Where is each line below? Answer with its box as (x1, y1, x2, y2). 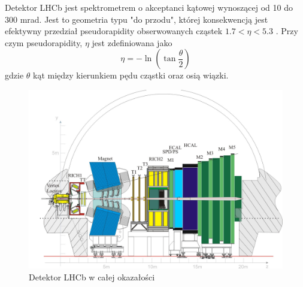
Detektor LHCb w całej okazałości (29, 270, 155, 283)
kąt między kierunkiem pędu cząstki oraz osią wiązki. (33, 69, 229, 81)
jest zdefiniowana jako (92, 36, 172, 49)
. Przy (275, 25, 298, 37)
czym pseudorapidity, (5, 36, 83, 49)
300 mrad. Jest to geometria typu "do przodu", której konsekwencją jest (5, 13, 268, 25)
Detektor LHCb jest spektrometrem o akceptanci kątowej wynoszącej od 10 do (5, 1, 293, 13)
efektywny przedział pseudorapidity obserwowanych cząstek (5, 25, 223, 37)
